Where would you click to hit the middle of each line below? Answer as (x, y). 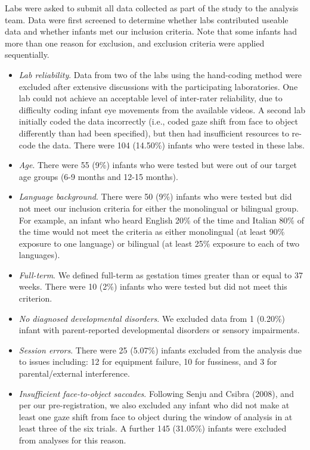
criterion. (35, 298)
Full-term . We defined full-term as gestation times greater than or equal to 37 (161, 274)
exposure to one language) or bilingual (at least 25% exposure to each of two (159, 243)
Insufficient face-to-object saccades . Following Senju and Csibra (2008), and (156, 393)
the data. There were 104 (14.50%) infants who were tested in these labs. (171, 145)
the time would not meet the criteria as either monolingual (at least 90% (152, 232)
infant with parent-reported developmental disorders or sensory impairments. (159, 330)
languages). (39, 255)
